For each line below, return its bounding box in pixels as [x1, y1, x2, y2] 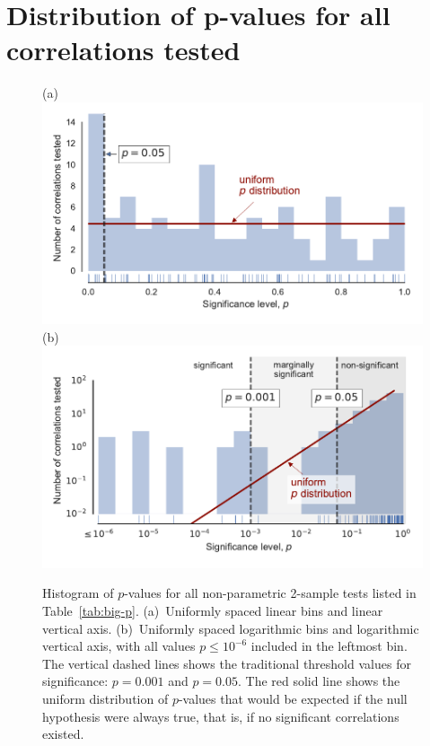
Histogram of [42, 584, 114, 602]
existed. [42, 724, 84, 743]
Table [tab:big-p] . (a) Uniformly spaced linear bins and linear [42, 601, 383, 619]
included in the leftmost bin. [250, 636, 408, 655]
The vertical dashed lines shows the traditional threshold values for [42, 654, 411, 672]
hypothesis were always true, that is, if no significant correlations [42, 707, 399, 725]
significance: [42, 671, 109, 690]
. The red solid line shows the [237, 671, 400, 690]
